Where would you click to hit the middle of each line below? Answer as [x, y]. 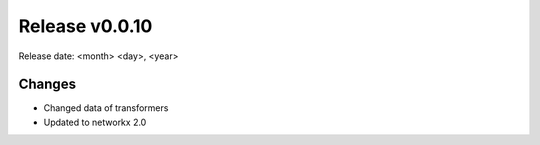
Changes [47, 84]
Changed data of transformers [106, 108]
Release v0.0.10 [85, 26]
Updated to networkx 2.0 [95, 122]
